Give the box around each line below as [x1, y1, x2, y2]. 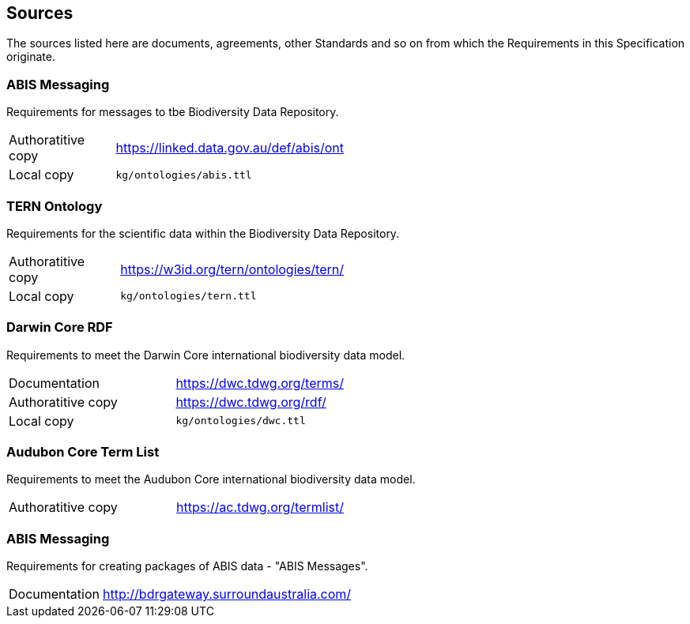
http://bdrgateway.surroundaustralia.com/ [103, 586, 352, 603]
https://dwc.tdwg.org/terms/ [175, 374, 344, 391]
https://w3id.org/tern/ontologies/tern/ [120, 261, 344, 277]
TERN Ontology [6, 197, 103, 214]
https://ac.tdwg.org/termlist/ [176, 499, 344, 516]
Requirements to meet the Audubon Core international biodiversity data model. [6, 472, 416, 487]
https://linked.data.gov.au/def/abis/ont [115, 140, 344, 156]
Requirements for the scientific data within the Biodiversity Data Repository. [6, 226, 400, 240]
